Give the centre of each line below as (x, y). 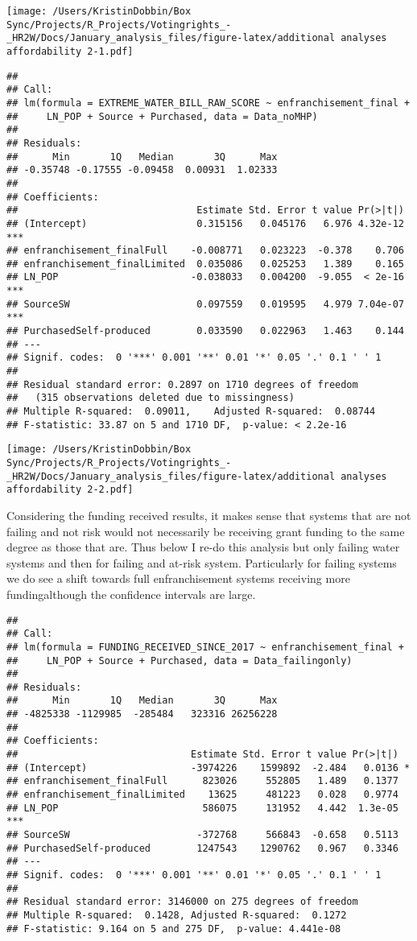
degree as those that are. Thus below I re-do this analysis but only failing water (203, 547)
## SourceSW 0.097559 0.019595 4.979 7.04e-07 (205, 304)
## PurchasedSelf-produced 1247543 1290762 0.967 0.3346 (202, 848)
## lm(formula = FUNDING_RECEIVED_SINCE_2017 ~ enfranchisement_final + (205, 647)
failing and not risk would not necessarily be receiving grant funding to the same (206, 531)
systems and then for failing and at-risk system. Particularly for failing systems (202, 562)
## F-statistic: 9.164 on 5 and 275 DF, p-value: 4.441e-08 (174, 929)
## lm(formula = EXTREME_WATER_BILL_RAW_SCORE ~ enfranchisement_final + (208, 103)
